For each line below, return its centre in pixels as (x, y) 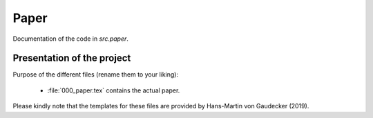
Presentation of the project (72, 58)
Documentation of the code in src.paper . (71, 39)
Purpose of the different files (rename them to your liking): (96, 75)
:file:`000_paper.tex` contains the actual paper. (114, 90)
